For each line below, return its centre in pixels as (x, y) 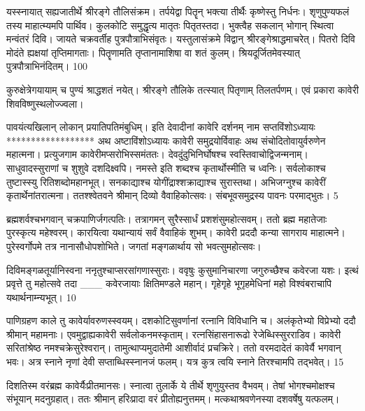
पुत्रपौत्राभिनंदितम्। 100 (47, 66)
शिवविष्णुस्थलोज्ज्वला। (45, 103)
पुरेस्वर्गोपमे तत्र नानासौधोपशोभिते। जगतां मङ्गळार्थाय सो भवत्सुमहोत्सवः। (134, 246)
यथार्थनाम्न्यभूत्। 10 (41, 297)
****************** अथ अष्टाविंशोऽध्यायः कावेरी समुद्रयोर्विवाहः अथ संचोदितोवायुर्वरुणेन (166, 140)
